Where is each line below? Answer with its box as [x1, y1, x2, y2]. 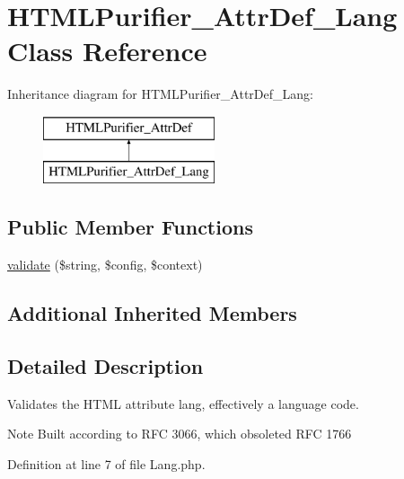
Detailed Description [7, 352, 204, 380]
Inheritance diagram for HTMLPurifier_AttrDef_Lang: [7, 84, 313, 103]
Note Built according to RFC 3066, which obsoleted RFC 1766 [7, 424, 352, 443]
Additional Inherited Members [7, 299, 297, 327]
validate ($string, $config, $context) [7, 255, 203, 274]
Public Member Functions [7, 213, 253, 241]
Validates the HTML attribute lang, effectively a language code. [7, 394, 359, 412]
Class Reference [7, 32, 207, 69]
